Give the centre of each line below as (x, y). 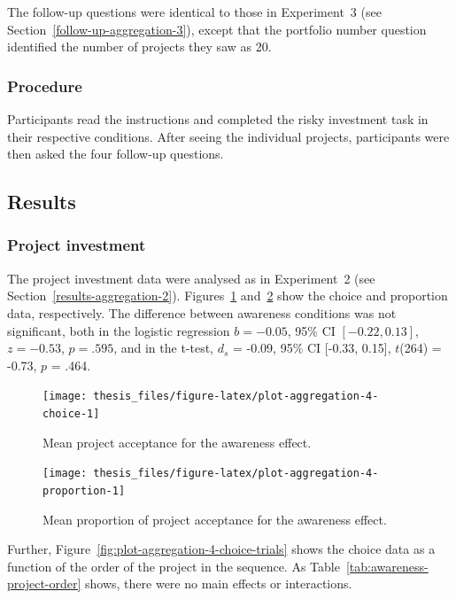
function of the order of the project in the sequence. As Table (174, 566)
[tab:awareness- (387, 566)
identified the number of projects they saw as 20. (139, 47)
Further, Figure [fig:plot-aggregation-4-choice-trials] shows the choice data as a (221, 549)
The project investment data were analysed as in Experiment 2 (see (191, 278)
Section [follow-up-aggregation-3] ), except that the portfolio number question (217, 29)
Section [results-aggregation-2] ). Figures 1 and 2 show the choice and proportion (228, 296)
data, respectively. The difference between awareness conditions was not (202, 312)
